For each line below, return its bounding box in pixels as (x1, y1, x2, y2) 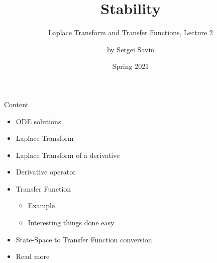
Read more (16, 251, 50, 261)
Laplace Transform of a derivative (16, 149, 120, 160)
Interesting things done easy (28, 217, 115, 228)
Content (4, 99, 29, 109)
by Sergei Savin (106, 44, 155, 54)
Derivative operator (16, 166, 76, 177)
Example (28, 200, 55, 211)
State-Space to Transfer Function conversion (16, 234, 152, 244)
